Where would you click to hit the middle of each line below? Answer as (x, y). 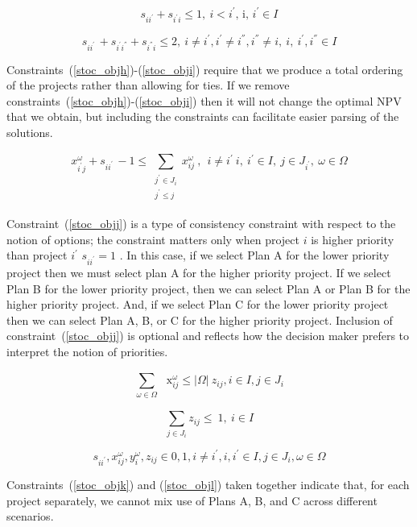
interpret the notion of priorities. (87, 351)
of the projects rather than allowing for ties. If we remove (148, 85)
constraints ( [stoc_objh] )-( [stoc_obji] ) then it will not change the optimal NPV (204, 100)
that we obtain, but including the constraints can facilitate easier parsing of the (203, 116)
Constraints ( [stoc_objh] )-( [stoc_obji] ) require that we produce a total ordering (205, 69)
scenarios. (30, 516)
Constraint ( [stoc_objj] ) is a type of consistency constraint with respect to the (201, 224)
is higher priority (353, 239)
